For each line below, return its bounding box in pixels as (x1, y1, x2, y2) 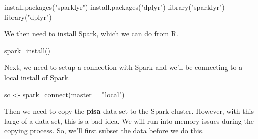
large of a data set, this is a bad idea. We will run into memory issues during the (4, 115, 254, 126)
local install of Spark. (4, 72, 70, 82)
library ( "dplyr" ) (4, 11, 52, 22)
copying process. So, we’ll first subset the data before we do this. (4, 125, 204, 136)
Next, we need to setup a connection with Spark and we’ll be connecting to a (4, 62, 243, 73)
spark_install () (4, 45, 51, 55)
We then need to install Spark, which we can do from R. (4, 28, 178, 39)
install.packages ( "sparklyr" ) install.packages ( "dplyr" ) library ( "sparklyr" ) (4, 2, 225, 12)
